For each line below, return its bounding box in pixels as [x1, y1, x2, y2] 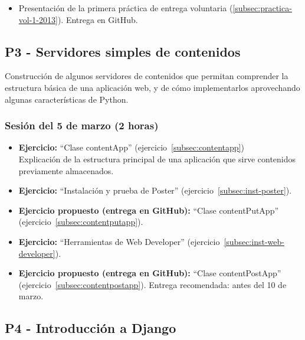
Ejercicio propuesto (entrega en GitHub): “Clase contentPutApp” [18, 204, 279, 216]
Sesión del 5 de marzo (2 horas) [5, 118, 159, 133]
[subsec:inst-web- [224, 235, 284, 247]
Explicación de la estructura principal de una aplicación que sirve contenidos [18, 152, 296, 165]
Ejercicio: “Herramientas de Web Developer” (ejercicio [18, 235, 220, 247]
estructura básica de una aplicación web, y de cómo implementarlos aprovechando [5, 81, 300, 93]
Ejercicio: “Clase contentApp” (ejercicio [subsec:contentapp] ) [18, 141, 244, 153]
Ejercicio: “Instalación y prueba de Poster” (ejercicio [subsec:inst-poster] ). [18, 184, 292, 197]
